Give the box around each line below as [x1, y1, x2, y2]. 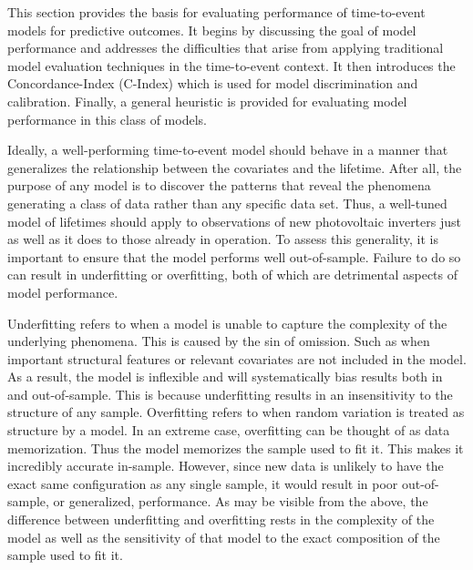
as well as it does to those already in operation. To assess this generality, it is [7, 229, 438, 249]
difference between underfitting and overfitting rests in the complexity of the [7, 510, 435, 529]
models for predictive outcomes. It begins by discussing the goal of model [7, 20, 416, 39]
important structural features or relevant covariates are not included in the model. [7, 349, 467, 368]
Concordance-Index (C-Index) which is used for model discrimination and [7, 74, 418, 93]
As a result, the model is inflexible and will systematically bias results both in [7, 367, 443, 386]
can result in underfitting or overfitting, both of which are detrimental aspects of [7, 265, 458, 284]
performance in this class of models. [7, 109, 207, 128]
